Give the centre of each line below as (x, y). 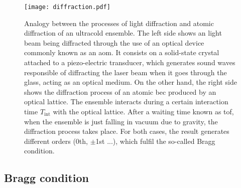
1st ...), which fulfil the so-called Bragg (155, 141)
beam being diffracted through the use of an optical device (114, 42)
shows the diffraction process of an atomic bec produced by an (120, 91)
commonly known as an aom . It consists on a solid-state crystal (122, 52)
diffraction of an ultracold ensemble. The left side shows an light (123, 33)
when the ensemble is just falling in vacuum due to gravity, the (121, 121)
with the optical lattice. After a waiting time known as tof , (143, 111)
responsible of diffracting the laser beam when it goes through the (126, 72)
